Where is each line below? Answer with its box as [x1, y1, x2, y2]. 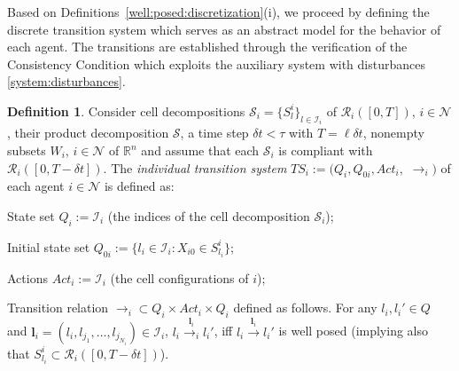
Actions [7, 268, 48, 287]
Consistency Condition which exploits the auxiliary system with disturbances [7, 54, 425, 73]
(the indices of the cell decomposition [107, 206, 310, 225]
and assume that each [141, 141, 260, 159]
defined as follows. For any [233, 298, 377, 317]
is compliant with [278, 141, 373, 159]
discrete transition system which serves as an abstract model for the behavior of [7, 20, 441, 38]
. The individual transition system [103, 158, 287, 177]
